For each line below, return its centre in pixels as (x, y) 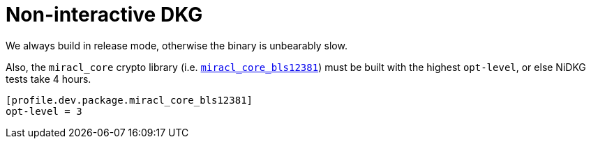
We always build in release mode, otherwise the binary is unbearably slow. (177, 45)
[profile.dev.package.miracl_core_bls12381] (129, 100)
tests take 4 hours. (48, 79)
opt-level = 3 (44, 111)
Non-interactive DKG (104, 15)
